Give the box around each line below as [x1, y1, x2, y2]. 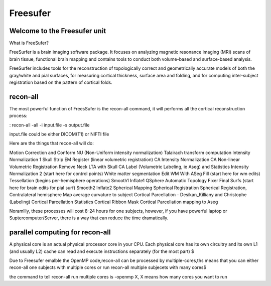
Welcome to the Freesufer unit [9, 27, 106, 35]
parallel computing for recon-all [9, 228, 111, 237]
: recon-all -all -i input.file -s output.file [9, 122, 90, 128]
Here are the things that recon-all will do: [9, 140, 94, 147]
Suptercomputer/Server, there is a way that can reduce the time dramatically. [9, 215, 169, 221]
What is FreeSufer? [9, 40, 49, 46]
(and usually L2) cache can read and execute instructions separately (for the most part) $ [9, 248, 194, 254]
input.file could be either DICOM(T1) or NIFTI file [9, 131, 109, 137]
